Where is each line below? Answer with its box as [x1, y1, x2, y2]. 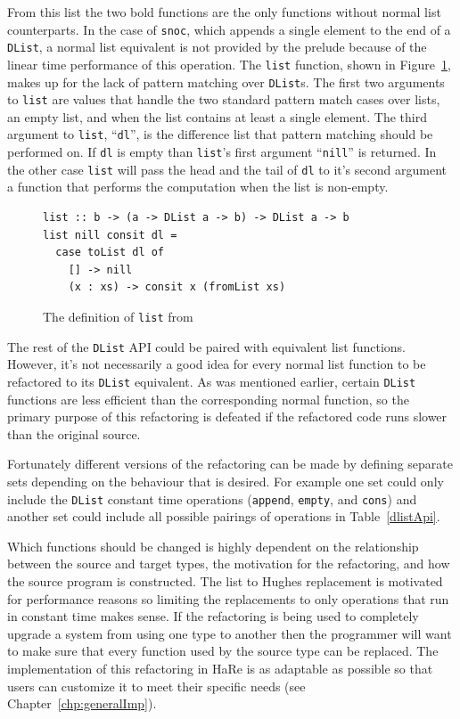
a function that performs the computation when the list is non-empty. [7, 177, 389, 196]
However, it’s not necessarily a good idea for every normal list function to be [7, 355, 426, 373]
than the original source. [7, 424, 141, 443]
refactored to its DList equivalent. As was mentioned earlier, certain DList [7, 372, 416, 390]
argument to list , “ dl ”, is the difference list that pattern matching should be [7, 125, 433, 143]
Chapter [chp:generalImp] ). [7, 694, 157, 713]
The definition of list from [43, 307, 193, 325]
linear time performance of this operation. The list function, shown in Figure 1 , [7, 54, 451, 73]
